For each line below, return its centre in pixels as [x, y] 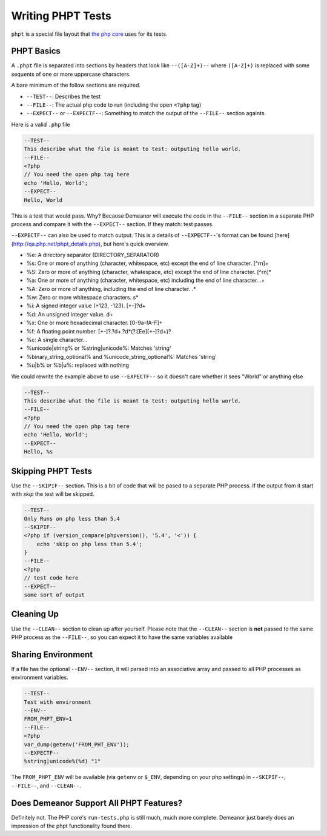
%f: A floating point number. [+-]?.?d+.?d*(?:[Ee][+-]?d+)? [99, 331]
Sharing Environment [52, 654]
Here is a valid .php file [41, 124]
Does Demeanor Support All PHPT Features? [97, 803]
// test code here [51, 578]
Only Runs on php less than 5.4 [72, 519]
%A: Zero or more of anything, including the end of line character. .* [111, 289]
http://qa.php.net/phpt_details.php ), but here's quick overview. [91, 244]
